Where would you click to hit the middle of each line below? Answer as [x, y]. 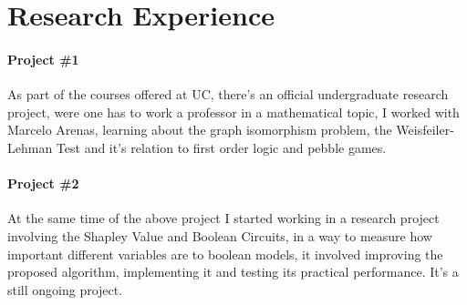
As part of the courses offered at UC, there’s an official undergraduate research [228, 94]
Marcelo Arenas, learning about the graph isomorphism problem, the [200, 130]
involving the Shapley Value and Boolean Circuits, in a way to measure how [220, 235]
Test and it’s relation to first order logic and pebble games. [221, 147]
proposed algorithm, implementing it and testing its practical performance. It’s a [233, 272]
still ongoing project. [65, 289]
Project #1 [43, 59]
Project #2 [43, 183]
